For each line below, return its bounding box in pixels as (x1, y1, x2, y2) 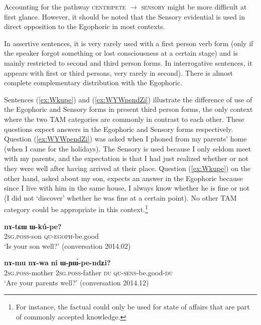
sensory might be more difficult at (141, 2, 247, 12)
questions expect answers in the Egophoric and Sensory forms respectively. (4, 123, 233, 134)
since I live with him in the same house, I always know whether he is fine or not (4, 183, 250, 193)
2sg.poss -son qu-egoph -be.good (4, 231, 99, 241)
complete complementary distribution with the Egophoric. (4, 77, 183, 88)
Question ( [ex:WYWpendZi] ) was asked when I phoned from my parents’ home (4, 133, 247, 144)
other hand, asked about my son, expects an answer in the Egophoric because (4, 173, 243, 183)
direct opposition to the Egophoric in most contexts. (4, 21, 165, 32)
